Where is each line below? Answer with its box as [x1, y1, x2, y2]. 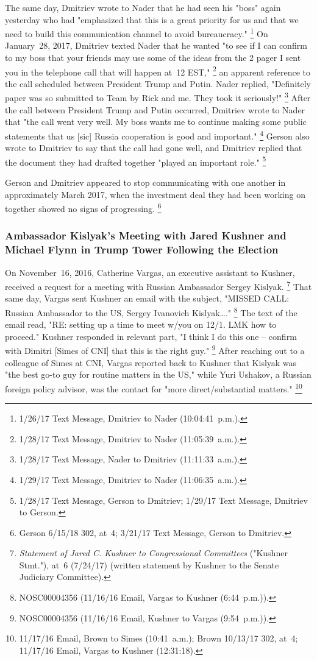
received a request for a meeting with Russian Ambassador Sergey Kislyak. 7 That [5, 278, 312, 292]
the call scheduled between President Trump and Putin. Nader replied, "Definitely [5, 77, 311, 90]
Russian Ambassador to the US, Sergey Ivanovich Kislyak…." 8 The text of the [5, 305, 297, 319]
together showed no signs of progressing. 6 [5, 200, 162, 214]
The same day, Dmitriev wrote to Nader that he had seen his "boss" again [5, 1, 281, 13]
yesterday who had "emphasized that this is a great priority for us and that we [5, 13, 299, 26]
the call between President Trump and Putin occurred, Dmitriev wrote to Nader [5, 103, 305, 116]
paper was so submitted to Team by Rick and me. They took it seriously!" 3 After [5, 90, 311, 104]
